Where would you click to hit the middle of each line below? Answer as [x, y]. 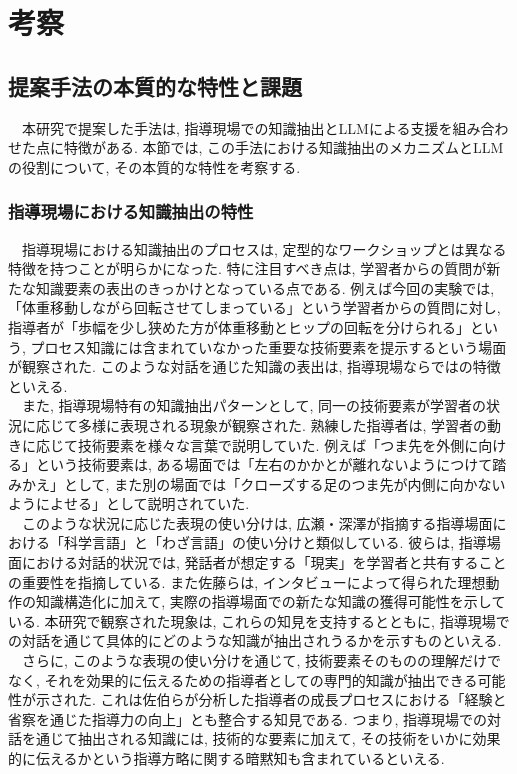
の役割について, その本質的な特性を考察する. [154, 166]
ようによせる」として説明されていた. [129, 503]
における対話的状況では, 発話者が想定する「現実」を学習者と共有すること [264, 562]
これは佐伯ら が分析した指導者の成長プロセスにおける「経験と [303, 699]
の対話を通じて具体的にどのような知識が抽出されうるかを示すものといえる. [255, 640]
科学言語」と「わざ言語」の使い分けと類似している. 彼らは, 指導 [275, 542]
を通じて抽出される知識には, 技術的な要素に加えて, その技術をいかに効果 [261, 738]
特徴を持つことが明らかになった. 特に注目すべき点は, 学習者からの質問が [247, 268]
